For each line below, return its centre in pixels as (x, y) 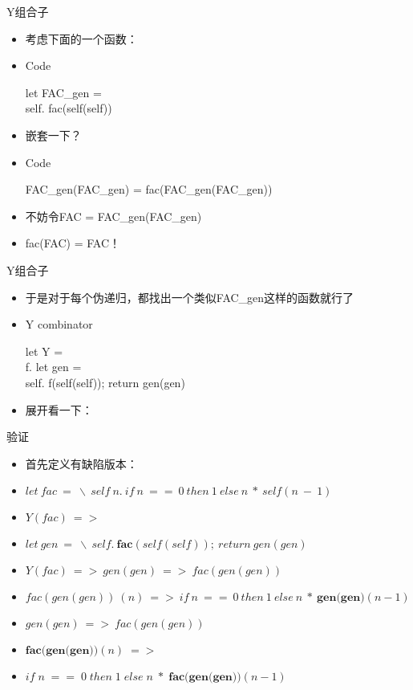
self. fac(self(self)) (69, 108)
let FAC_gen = (63, 92)
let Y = (44, 351)
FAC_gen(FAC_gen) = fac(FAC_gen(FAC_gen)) (149, 189)
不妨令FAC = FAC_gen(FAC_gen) (113, 216)
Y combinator (59, 324)
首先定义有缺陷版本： (81, 463)
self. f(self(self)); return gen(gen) (105, 382)
